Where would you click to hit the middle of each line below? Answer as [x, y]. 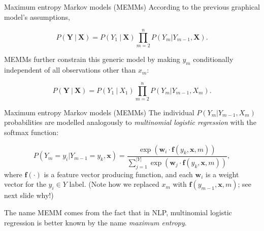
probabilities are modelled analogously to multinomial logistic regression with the [130, 122]
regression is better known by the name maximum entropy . [95, 222]
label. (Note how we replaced [114, 184]
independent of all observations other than [70, 70]
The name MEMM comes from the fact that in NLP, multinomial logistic [118, 212]
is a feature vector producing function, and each [118, 174]
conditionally [213, 59]
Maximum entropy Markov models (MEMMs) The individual [99, 112]
